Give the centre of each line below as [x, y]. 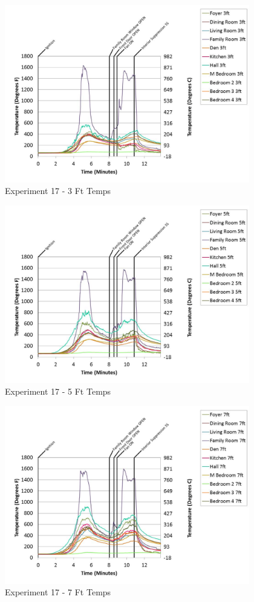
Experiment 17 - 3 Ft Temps [58, 191]
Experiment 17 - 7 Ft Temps [58, 592]
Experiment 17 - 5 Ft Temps [58, 391]
